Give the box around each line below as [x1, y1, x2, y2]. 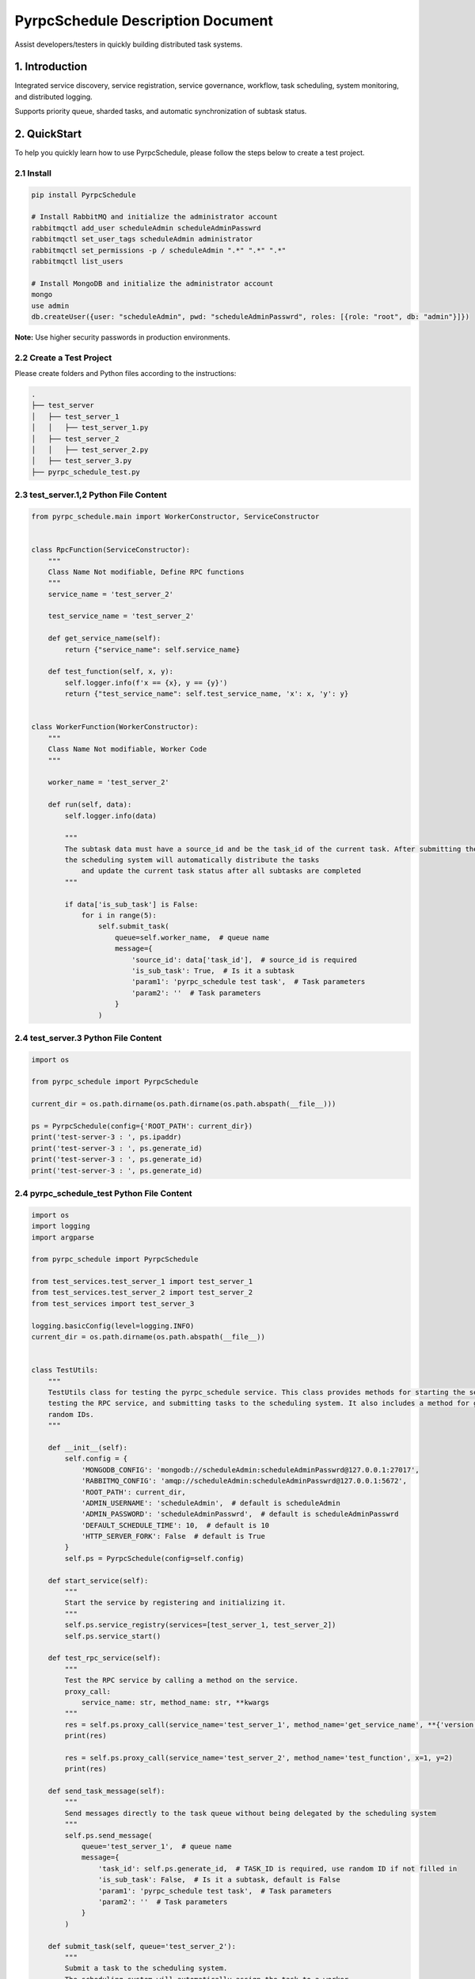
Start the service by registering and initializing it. [64, 1598, 287, 1607]
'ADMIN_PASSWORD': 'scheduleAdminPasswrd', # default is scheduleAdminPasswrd [81, 1510, 399, 1519]
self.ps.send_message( [64, 1831, 154, 1840]
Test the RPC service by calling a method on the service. [64, 1676, 299, 1685]
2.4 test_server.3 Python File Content [14, 1032, 162, 1043]
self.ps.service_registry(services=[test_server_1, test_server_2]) [64, 1620, 336, 1630]
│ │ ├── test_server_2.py [31, 446, 149, 454]
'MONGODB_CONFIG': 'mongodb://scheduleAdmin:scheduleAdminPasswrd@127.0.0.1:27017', [81, 1465, 420, 1474]
